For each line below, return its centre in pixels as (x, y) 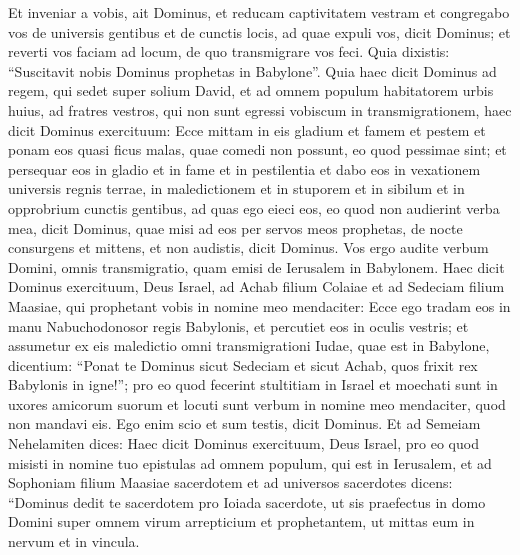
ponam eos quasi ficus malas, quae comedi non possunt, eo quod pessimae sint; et (257, 149)
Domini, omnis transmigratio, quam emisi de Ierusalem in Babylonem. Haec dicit (256, 266)
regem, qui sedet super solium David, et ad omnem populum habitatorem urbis (251, 90)
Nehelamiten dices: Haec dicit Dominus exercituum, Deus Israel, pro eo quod (243, 443)
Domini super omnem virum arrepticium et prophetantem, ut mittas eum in (241, 521)
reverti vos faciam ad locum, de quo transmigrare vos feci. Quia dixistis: (229, 51)
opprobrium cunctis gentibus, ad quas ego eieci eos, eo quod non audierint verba (254, 207)
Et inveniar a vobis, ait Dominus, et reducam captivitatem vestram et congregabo (259, 12)
